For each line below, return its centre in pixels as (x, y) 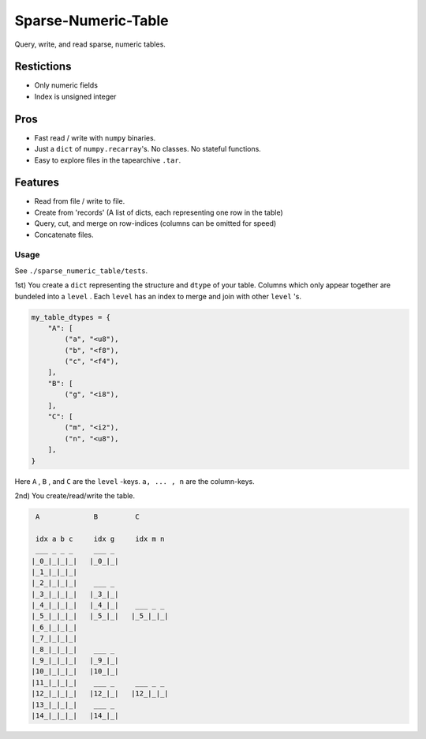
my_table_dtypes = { (71, 317)
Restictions (43, 67)
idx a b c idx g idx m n (100, 538)
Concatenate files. (64, 234)
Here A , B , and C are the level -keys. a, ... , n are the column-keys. (135, 481)
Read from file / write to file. (80, 201)
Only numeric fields (66, 85)
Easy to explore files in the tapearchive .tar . (108, 160)
